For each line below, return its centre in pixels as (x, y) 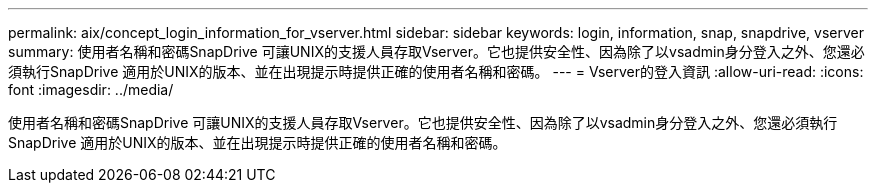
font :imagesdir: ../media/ (91, 89)
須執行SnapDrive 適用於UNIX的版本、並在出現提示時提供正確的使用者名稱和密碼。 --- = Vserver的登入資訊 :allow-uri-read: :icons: (436, 71)
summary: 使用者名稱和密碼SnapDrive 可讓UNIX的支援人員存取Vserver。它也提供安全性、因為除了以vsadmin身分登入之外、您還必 (436, 51)
